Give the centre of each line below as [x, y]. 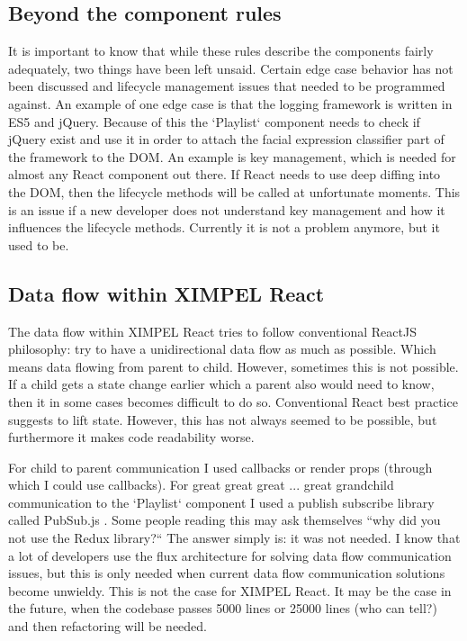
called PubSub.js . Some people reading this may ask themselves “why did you [225, 520]
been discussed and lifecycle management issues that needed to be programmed [227, 86]
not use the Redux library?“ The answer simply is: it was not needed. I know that [234, 538]
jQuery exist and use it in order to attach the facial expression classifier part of [226, 139]
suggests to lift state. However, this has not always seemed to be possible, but [223, 419]
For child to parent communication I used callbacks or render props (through [220, 467]
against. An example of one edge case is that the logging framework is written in [230, 103]
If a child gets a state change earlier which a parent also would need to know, [221, 384]
